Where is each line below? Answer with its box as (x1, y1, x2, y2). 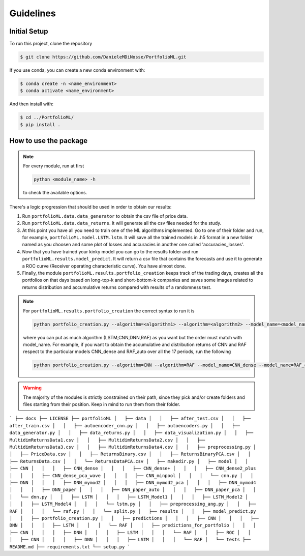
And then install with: (9, 101, 53, 107)
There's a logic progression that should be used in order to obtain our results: (9, 203, 172, 210)
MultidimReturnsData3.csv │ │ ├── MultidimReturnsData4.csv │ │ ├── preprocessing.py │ (9, 444, 256, 450)
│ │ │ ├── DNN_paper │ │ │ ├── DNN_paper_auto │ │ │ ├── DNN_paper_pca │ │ (9, 487, 256, 493)
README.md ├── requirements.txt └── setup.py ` (9, 544, 131, 549)
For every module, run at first (23, 163, 84, 169)
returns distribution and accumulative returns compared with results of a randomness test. (22, 284, 212, 290)
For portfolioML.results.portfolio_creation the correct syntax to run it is (23, 308, 195, 314)
